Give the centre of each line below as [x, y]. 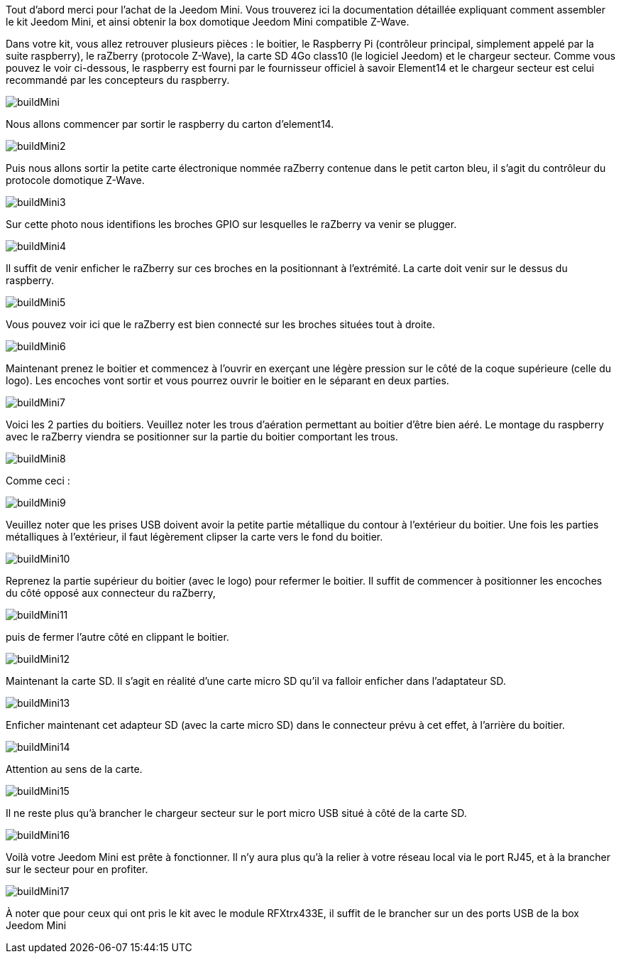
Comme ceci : [38, 481]
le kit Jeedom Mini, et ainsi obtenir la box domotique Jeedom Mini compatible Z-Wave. [208, 22]
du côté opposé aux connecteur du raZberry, [111, 593]
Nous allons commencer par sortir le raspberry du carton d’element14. [170, 124]
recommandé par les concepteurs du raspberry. [118, 80]
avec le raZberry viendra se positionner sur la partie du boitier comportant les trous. [202, 437]
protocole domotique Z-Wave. [75, 180]
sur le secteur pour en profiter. [77, 869]
